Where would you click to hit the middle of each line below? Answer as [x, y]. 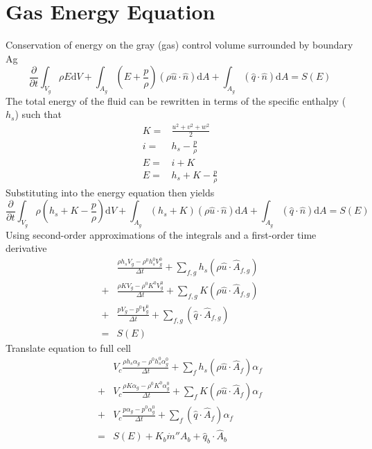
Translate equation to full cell [68, 347]
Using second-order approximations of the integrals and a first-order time [161, 234]
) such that [38, 114]
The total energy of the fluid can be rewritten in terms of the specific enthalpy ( [176, 100]
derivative [26, 248]
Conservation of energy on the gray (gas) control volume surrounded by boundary [179, 45]
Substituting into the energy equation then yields [110, 192]
